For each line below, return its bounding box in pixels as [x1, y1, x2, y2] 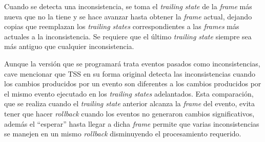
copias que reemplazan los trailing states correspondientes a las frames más [4, 21, 239, 32]
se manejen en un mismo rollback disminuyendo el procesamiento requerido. [4, 128, 241, 139]
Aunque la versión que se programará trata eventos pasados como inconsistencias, [4, 58, 260, 68]
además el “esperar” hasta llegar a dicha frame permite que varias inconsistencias [4, 118, 259, 129]
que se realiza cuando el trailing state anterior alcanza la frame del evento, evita [4, 98, 255, 109]
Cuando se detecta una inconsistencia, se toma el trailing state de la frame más [4, 1, 252, 11]
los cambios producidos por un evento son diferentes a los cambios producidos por [4, 78, 261, 89]
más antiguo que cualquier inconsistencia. [4, 41, 134, 52]
